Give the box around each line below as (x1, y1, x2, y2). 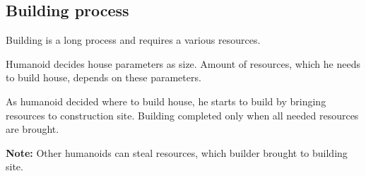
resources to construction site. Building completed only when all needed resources (6, 107, 359, 122)
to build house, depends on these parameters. (6, 70, 201, 85)
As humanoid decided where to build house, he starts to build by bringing (6, 93, 326, 108)
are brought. (6, 122, 59, 136)
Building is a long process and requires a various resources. (6, 33, 261, 47)
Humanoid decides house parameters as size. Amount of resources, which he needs (6, 56, 360, 71)
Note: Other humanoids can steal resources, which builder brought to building (6, 145, 348, 160)
